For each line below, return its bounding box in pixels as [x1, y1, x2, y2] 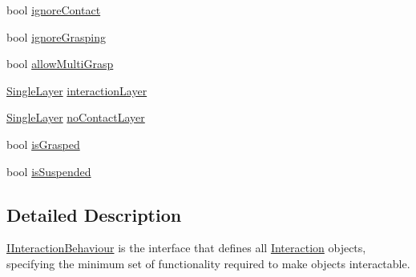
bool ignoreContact [6, 2, 101, 18]
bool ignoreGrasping [6, 28, 106, 45]
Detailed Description [6, 202, 182, 227]
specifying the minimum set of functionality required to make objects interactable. [6, 255, 410, 271]
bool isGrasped [6, 135, 80, 152]
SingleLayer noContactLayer [6, 109, 145, 126]
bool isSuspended [6, 163, 91, 179]
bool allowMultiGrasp [6, 55, 114, 72]
